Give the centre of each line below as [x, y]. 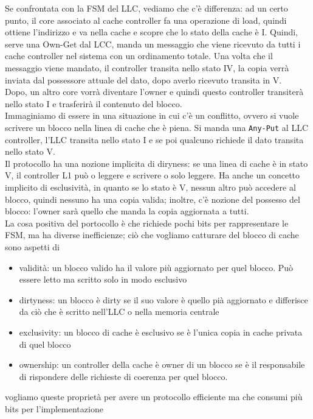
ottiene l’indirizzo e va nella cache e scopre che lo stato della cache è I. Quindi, [151, 32]
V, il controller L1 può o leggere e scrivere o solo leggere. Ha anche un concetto [153, 175]
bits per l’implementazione [54, 408]
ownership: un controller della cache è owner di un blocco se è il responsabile [162, 364]
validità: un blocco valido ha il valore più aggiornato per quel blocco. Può [156, 267]
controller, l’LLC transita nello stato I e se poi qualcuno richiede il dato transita [154, 139]
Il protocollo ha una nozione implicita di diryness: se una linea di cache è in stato [156, 163]
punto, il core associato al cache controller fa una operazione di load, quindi [146, 20]
